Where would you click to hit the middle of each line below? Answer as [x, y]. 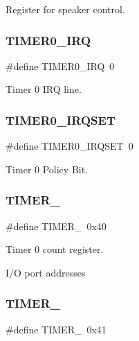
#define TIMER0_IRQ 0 [60, 65]
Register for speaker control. [65, 9]
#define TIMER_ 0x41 [56, 329]
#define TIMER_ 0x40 [56, 226]
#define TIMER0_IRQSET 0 [69, 146]
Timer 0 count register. [55, 249]
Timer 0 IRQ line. [44, 89]
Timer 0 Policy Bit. [47, 169]
